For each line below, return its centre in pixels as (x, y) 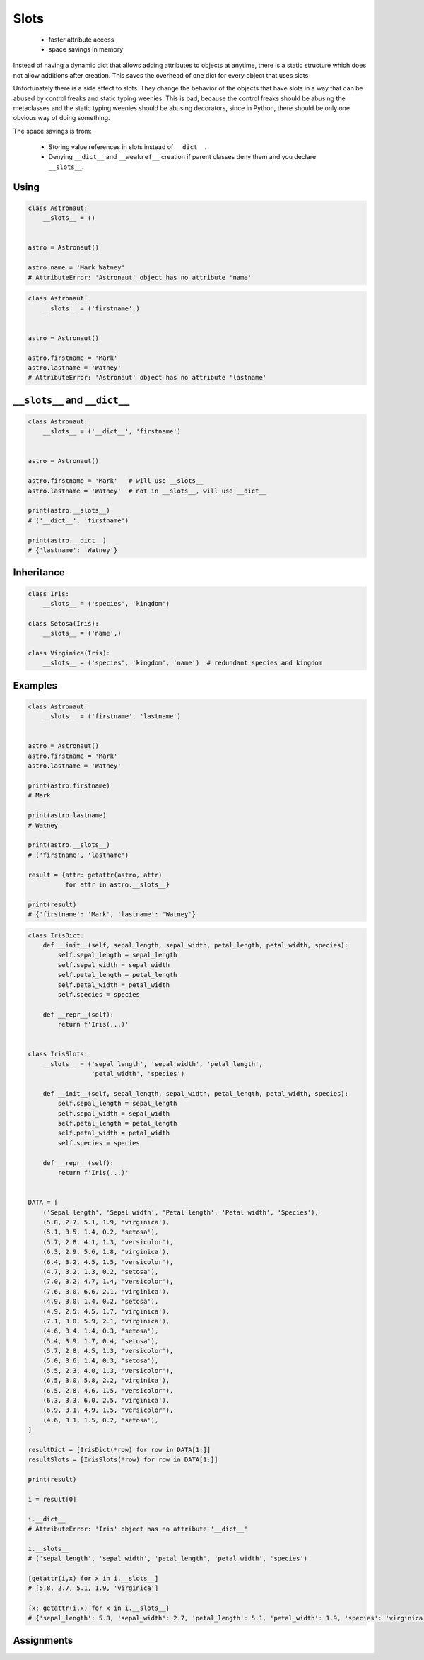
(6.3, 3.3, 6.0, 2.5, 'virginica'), (106, 1401)
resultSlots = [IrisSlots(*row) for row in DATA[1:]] (123, 1460)
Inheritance (39, 573)
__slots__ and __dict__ (71, 400)
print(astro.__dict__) (67, 540)
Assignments (43, 1641)
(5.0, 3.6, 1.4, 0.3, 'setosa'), (101, 1361)
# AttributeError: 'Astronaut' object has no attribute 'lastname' (147, 378)
